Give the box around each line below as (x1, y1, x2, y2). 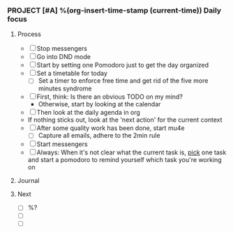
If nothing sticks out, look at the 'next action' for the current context (27, 115, 223, 124)
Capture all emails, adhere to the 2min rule (38, 131, 160, 140)
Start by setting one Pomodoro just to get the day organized (36, 61, 209, 70)
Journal (17, 177, 40, 185)
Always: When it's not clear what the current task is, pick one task (36, 148, 227, 156)
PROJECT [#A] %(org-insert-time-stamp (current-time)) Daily (7, 6, 222, 15)
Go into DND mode (36, 53, 91, 61)
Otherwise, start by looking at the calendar (38, 100, 161, 109)
